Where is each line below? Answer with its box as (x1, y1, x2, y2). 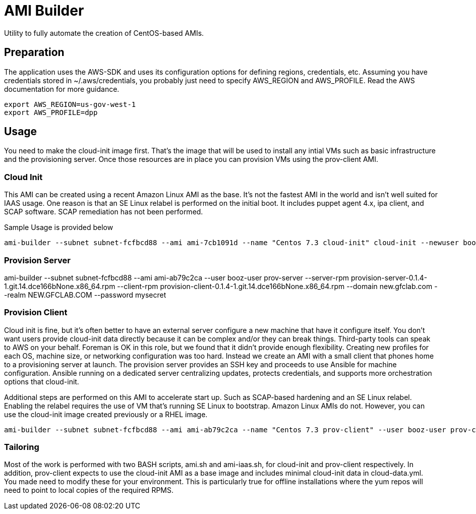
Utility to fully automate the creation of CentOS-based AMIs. (4, 28, 204, 37)
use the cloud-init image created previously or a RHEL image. (4, 410, 208, 419)
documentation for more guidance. (4, 84, 120, 93)
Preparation (4, 46, 65, 59)
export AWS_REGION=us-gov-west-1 (4, 100, 136, 108)
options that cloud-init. (4, 377, 79, 386)
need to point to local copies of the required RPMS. (4, 486, 173, 495)
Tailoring (4, 442, 39, 452)
